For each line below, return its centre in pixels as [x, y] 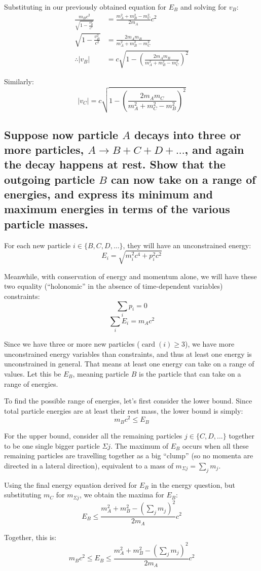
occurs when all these [215, 445]
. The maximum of [140, 445]
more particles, [44, 149]
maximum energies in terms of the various [117, 209]
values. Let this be [33, 374]
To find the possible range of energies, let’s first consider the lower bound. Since [128, 401]
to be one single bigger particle [52, 445]
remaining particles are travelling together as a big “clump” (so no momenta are [129, 456]
